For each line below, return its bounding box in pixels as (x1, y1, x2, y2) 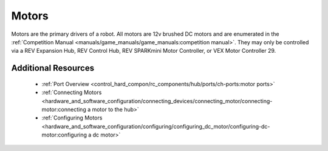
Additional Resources (11, 63, 94, 73)
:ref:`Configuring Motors (41, 114, 103, 121)
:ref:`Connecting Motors (41, 89, 102, 96)
